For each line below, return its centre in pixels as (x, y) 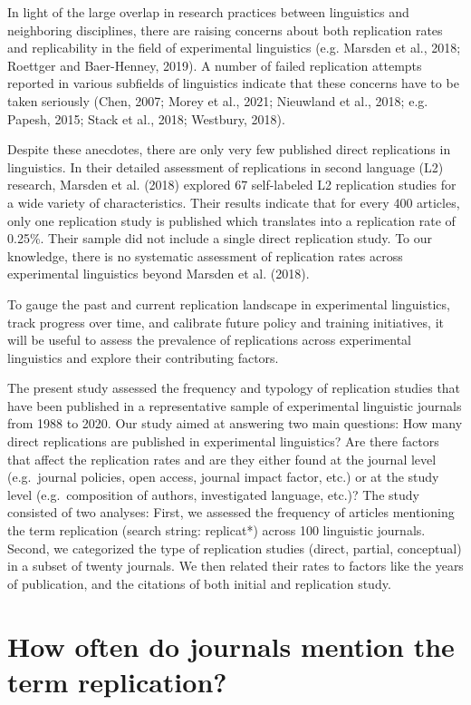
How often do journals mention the (231, 646)
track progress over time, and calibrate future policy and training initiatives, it (226, 322)
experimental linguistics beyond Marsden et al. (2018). (159, 274)
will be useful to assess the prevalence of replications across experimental (209, 340)
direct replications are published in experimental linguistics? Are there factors (223, 441)
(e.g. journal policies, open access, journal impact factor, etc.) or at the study (223, 477)
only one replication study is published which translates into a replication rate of (231, 220)
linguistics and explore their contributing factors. (143, 357)
